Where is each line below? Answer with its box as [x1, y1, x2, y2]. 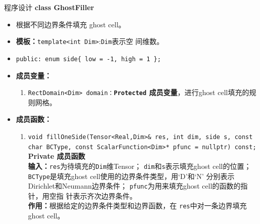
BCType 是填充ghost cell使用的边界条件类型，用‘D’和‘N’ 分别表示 [28, 170, 235, 181]
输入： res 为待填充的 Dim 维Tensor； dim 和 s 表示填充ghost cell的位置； [28, 160, 251, 171]
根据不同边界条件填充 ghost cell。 [16, 19, 126, 29]
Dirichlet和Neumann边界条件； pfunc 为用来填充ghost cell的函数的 [28, 181, 241, 191]
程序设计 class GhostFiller [4, 2, 95, 12]
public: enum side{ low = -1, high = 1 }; [16, 55, 161, 63]
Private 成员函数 [28, 151, 85, 161]
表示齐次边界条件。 [73, 190, 137, 201]
